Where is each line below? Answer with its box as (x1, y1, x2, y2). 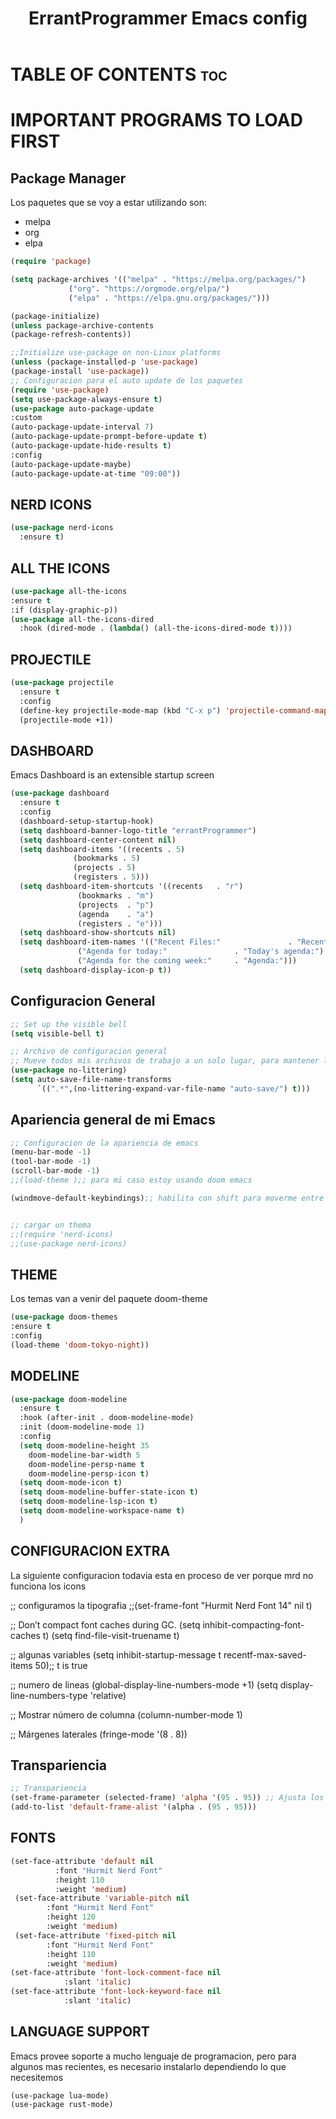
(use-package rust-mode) (10, 2099, 114, 2109)
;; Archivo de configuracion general (10, 1047, 168, 1057)
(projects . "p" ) (77, 900, 155, 910)
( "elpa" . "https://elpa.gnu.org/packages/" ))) (68, 293, 271, 303)
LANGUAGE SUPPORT (10, 2023, 150, 2041)
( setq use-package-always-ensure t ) (10, 394, 163, 404)
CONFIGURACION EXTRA (10, 1543, 171, 1560)
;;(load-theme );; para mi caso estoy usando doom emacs (10, 1175, 253, 1186)
